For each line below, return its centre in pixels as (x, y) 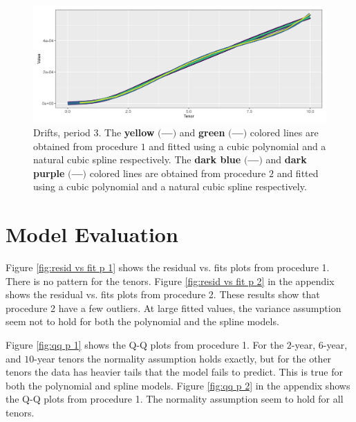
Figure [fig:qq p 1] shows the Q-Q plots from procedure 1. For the (145, 345)
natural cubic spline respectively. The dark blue (137, 159)
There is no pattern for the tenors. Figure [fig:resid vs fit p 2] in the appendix (170, 281)
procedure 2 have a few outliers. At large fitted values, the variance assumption (174, 308)
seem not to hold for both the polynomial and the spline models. (142, 321)
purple (49, 173)
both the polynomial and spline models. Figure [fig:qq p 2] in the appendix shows (178, 385)
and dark (286, 159)
